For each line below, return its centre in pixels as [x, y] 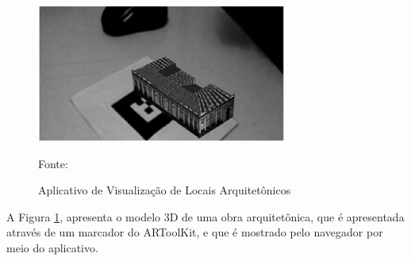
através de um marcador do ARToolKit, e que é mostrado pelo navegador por [195, 232]
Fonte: [53, 163]
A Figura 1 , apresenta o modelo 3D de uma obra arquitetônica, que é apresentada [205, 216]
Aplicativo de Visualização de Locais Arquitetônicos [165, 190]
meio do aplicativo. [52, 247]
